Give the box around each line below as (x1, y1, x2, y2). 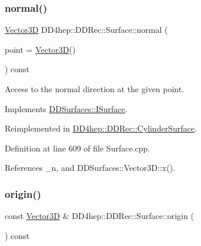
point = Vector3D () (5, 43, 76, 55)
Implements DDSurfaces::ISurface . (5, 102, 128, 114)
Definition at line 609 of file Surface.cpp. (5, 141, 150, 154)
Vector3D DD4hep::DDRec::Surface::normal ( (5, 23, 168, 36)
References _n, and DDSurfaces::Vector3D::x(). (5, 161, 176, 174)
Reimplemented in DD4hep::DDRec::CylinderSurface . (5, 122, 197, 134)
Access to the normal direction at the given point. (5, 83, 185, 95)
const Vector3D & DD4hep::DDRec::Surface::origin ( (5, 210, 194, 222)
